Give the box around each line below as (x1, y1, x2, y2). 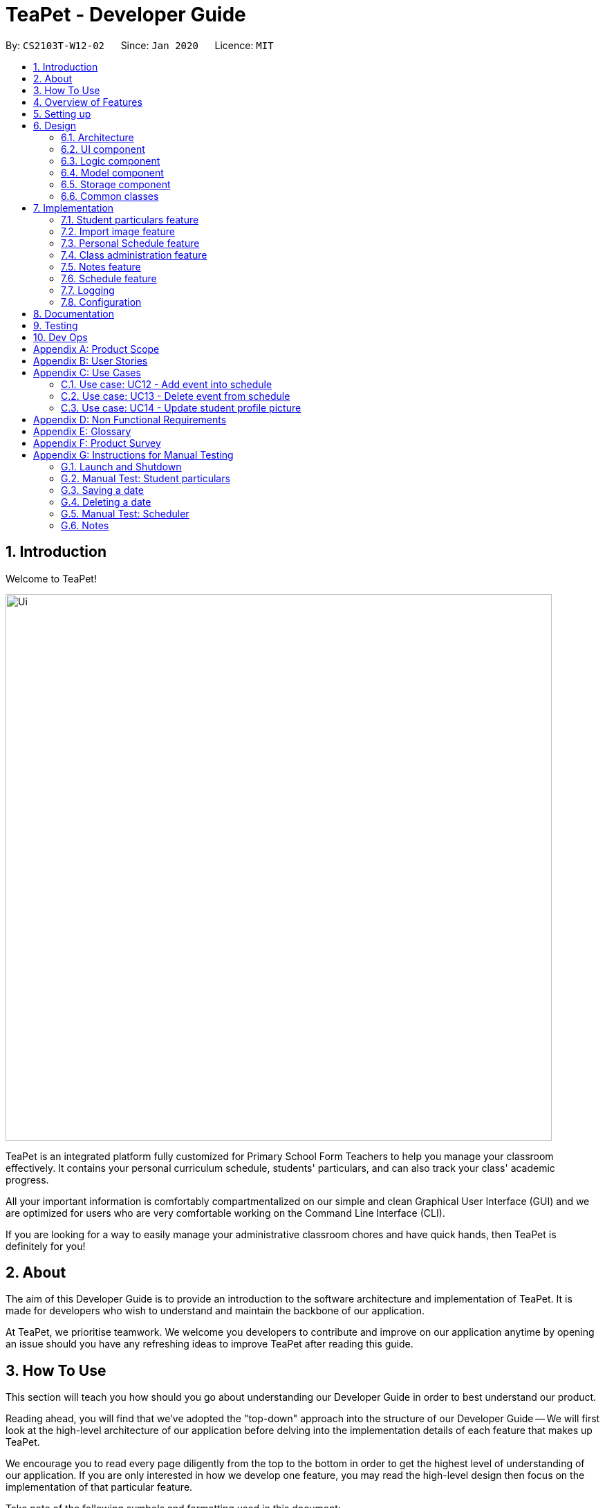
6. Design (33, 119, 77, 131)
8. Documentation (33, 307, 114, 320)
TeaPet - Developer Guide (6, 3, 246, 26)
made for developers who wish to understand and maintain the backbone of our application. (6, 1305, 425, 1317)
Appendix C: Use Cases (33, 366, 141, 378)
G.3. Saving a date (61, 484, 144, 496)
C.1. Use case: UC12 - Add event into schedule (61, 378, 272, 390)
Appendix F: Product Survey (33, 436, 161, 449)
